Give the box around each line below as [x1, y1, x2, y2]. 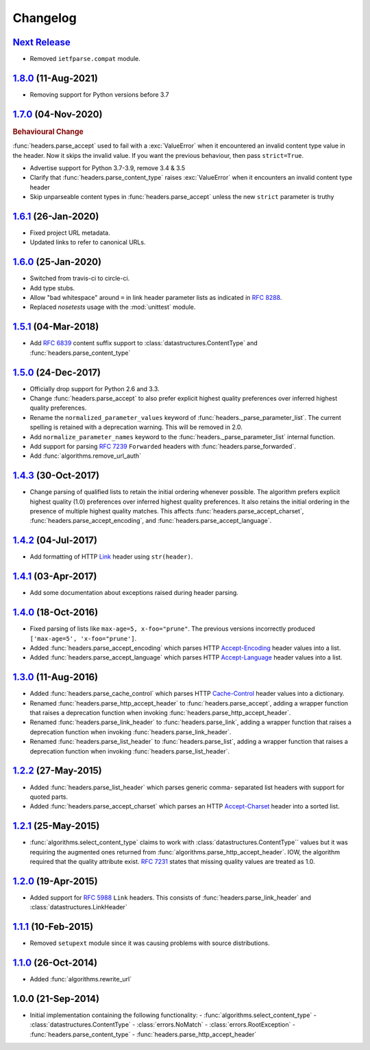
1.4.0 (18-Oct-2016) [12, 607, 99, 618]
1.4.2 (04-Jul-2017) [12, 535, 97, 546]
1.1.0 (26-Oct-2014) [12, 957, 98, 969]
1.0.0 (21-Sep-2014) [12, 992, 99, 1005]
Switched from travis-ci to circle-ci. [29, 275, 130, 283]
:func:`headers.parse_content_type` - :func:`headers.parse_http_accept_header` [29, 1030, 257, 1038]
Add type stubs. [29, 283, 75, 292]
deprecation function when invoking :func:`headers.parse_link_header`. [29, 727, 232, 736]
